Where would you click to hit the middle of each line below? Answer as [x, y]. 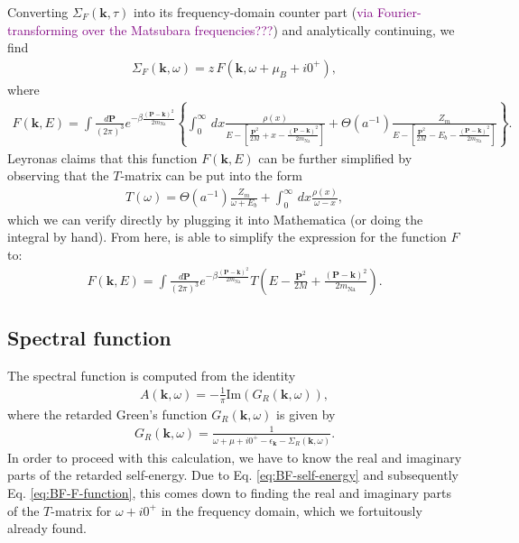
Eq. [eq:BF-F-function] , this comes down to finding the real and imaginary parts [229, 492]
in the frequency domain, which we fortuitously [292, 510]
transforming [43, 29]
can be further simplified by [335, 157]
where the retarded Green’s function [107, 414]
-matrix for [81, 510]
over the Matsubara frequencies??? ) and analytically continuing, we [269, 29]
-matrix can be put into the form [211, 175]
